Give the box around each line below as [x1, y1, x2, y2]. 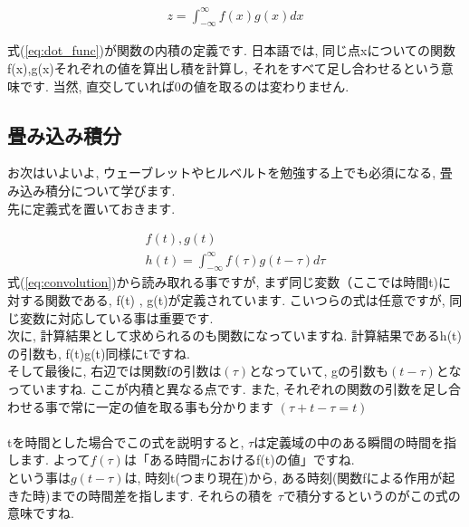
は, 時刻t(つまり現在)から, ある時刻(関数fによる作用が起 [124, 467, 455, 486]
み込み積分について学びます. [7, 180, 176, 199]
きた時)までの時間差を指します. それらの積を [7, 485, 273, 504]
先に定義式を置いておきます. [7, 198, 176, 217]
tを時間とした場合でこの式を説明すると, [7, 432, 244, 451]
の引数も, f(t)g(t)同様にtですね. [7, 343, 190, 362]
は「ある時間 [123, 450, 200, 469]
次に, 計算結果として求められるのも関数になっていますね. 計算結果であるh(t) [7, 326, 462, 345]
